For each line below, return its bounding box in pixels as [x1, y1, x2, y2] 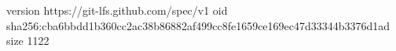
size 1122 [6, 32, 49, 49]
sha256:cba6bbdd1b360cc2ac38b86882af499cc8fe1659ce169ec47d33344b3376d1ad [6, 17, 390, 33]
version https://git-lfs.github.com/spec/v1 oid [6, 2, 228, 18]
